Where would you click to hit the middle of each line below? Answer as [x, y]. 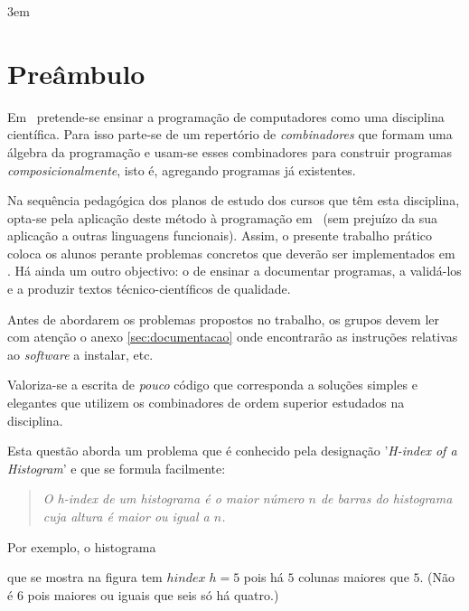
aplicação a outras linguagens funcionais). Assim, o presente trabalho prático [220, 235]
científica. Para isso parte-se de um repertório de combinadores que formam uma [230, 134]
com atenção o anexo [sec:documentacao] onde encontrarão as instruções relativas [233, 337]
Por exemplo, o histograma [82, 546]
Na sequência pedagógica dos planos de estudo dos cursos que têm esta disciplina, [234, 200]
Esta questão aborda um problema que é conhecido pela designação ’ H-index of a [232, 451]
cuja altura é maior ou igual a [126, 516]
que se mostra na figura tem [85, 577]
